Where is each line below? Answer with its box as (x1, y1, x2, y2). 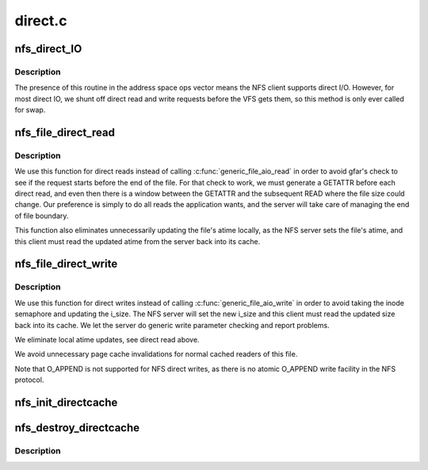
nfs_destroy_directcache (14, 421, 140, 434)
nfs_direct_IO (14, 42, 82, 55)
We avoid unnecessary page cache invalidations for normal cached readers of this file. (14, 350, 298, 359)
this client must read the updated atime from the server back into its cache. (14, 236, 261, 246)
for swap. (14, 105, 46, 115)
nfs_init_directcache (14, 395, 118, 409)
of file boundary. (14, 211, 69, 220)
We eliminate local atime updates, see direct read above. (14, 334, 200, 344)
